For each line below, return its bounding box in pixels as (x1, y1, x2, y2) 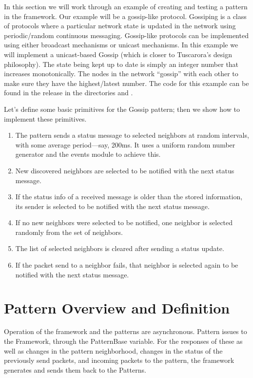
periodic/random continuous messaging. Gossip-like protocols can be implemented (4, 30, 249, 40)
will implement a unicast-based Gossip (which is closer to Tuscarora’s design (4, 49, 232, 59)
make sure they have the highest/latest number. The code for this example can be (4, 78, 249, 88)
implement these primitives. (4, 113, 87, 124)
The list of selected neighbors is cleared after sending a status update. (15, 243, 224, 253)
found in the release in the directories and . (4, 87, 133, 98)
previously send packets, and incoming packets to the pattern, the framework (4, 355, 234, 365)
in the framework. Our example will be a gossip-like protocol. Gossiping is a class (4, 11, 247, 21)
